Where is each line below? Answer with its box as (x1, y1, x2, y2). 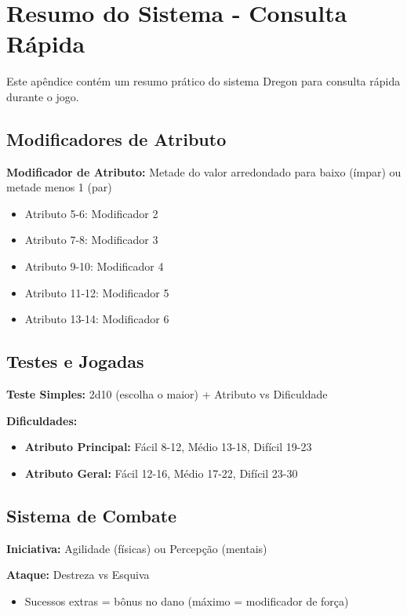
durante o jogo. (6, 88, 79, 104)
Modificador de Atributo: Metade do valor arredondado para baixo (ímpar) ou (6, 163, 402, 180)
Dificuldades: (6, 412, 78, 428)
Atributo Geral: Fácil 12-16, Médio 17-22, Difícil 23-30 (24, 464, 298, 481)
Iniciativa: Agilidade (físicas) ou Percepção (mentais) (6, 540, 267, 556)
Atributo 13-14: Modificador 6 (24, 311, 169, 327)
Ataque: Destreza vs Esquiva (6, 566, 150, 583)
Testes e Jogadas (6, 349, 144, 373)
